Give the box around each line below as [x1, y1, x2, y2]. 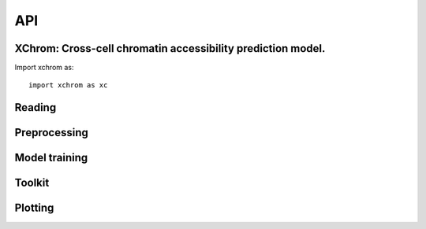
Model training [14, 151, 88, 164]
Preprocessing [14, 126, 88, 139]
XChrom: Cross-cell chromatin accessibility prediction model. [14, 42, 326, 55]
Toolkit [14, 176, 50, 190]
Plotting [14, 201, 54, 215]
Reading [14, 101, 57, 114]
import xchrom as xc [28, 81, 108, 90]
